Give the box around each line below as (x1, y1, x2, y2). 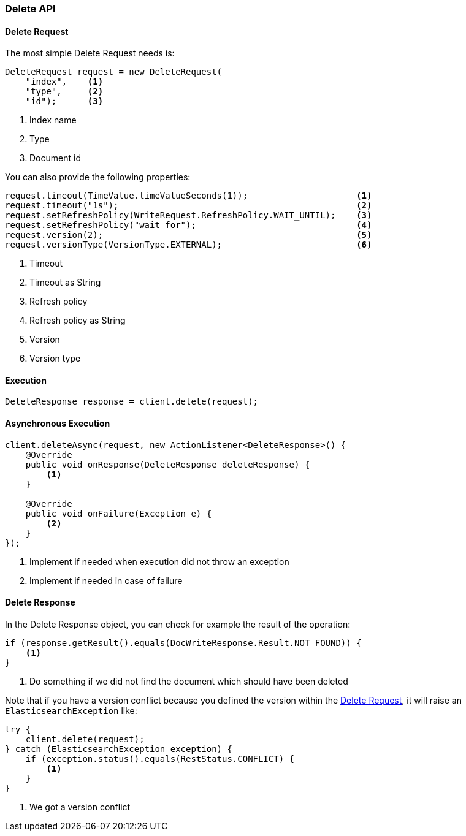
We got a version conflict (29, 801, 131, 812)
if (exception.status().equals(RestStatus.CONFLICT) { (25, 753, 295, 764)
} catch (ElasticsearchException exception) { (5, 743, 232, 754)
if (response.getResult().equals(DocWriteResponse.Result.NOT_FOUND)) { (5, 637, 362, 648)
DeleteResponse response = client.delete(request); (5, 397, 259, 407)
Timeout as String (29, 277, 101, 288)
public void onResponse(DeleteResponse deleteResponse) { (25, 459, 310, 469)
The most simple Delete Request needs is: (5, 48, 175, 59)
